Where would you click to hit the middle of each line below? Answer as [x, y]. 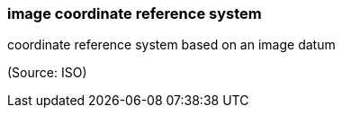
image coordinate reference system [135, 13]
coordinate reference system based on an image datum [171, 45]
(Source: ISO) [47, 73]
